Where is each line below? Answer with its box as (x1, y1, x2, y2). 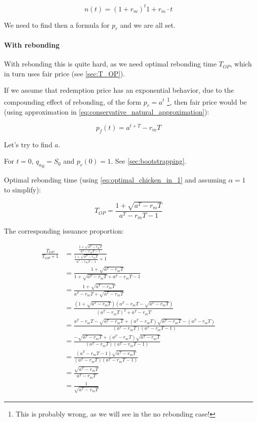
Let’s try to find (4, 139, 52, 149)
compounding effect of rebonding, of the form (4, 96, 141, 107)
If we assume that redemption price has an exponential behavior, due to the (4, 85, 234, 95)
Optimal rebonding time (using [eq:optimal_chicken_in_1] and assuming (4, 174, 226, 184)
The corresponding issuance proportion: (4, 226, 124, 236)
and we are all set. (120, 19, 175, 30)
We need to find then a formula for (4, 19, 110, 30)
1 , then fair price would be (167, 95, 247, 107)
